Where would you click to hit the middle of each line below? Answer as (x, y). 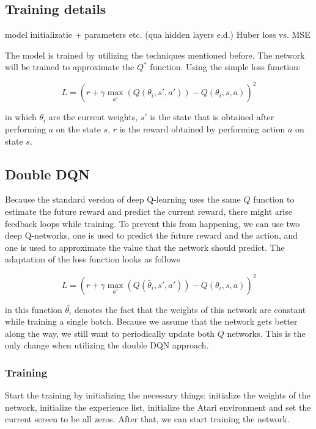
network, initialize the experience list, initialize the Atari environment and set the (158, 407)
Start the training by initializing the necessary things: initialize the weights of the (158, 395)
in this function (34, 309)
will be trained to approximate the (70, 67)
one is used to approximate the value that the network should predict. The (145, 247)
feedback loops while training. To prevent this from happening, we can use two (152, 223)
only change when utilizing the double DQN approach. (107, 345)
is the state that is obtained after (212, 117)
